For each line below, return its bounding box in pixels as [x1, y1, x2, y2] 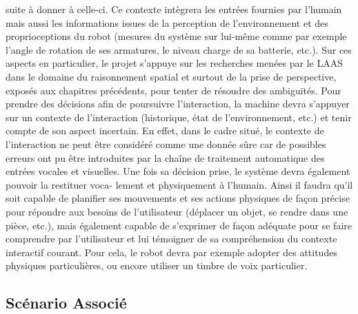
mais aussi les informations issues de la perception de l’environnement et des [6, 15, 328, 30]
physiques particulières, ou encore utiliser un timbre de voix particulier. [6, 258, 308, 273]
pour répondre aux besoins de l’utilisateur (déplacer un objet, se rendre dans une [6, 204, 348, 218]
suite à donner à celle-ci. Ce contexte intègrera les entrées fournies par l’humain [6, 2, 342, 16]
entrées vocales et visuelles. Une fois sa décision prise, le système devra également [6, 164, 350, 178]
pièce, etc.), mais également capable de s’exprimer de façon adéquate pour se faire [6, 218, 352, 232]
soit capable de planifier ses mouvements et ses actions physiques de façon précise [6, 191, 350, 205]
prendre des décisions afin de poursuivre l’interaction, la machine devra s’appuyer [6, 96, 350, 111]
